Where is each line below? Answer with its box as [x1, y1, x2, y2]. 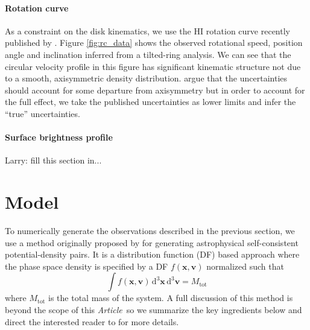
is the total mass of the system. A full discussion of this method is [48, 291, 293, 304]
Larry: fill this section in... [5, 154, 102, 167]
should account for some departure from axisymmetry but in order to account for [5, 83, 305, 96]
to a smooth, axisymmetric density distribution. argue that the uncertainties [5, 72, 288, 84]
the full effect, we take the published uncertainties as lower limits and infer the [5, 95, 296, 108]
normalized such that [206, 259, 284, 272]
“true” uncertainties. [5, 107, 80, 119]
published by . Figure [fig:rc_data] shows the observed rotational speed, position [5, 36, 303, 49]
